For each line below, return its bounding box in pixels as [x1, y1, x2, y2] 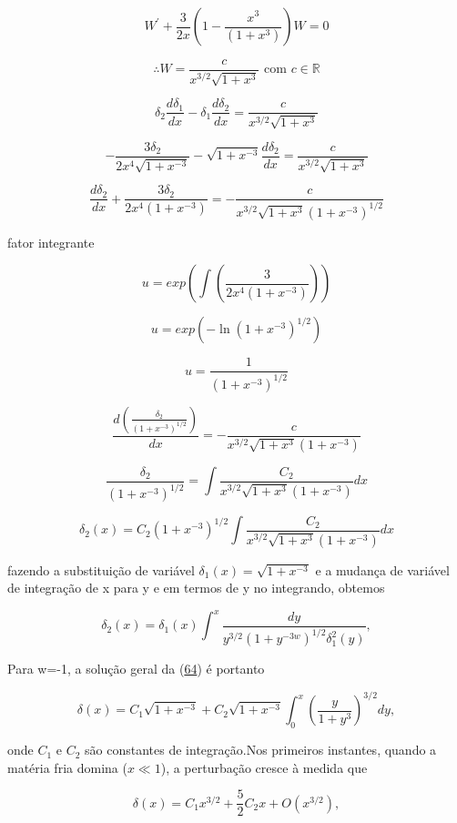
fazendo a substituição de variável [7, 560, 195, 579]
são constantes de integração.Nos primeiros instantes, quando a [85, 740, 437, 759]
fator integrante [7, 232, 95, 251]
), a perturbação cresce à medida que [160, 757, 368, 777]
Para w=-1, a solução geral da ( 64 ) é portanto [7, 659, 265, 678]
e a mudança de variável [315, 560, 450, 579]
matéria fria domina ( [7, 757, 127, 777]
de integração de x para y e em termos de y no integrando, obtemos [7, 578, 385, 597]
